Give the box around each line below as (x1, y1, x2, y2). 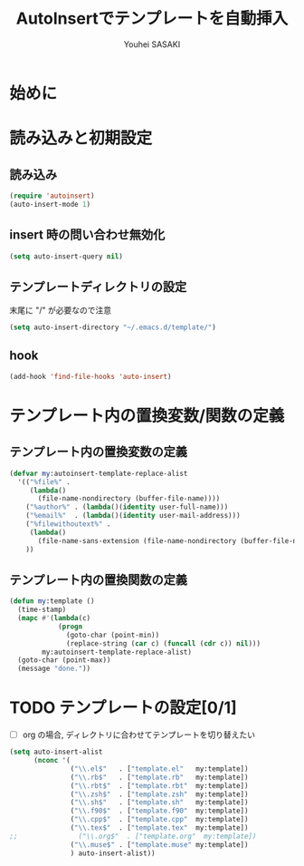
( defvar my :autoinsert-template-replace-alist (9, 469, 188, 478)
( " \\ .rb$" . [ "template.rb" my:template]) (70, 773, 249, 782)
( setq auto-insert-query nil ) (9, 251, 124, 261)
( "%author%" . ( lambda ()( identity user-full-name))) (25, 502, 229, 512)
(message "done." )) (17, 664, 91, 674)
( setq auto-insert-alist (9, 747, 103, 757)
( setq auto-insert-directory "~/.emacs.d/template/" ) (9, 323, 217, 332)
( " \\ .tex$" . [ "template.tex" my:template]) (70, 823, 249, 832)
